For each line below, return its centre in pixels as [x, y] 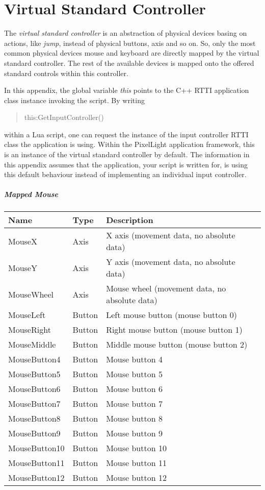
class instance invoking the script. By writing [74, 100]
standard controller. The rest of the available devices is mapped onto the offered [129, 63]
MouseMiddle [32, 345]
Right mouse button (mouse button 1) [174, 330]
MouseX [23, 241]
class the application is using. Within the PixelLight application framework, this [129, 144]
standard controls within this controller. [66, 73]
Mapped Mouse [31, 194]
